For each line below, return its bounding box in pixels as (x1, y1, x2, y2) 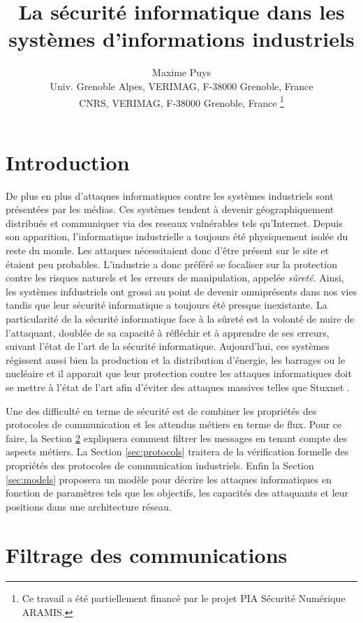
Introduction (6, 147, 130, 176)
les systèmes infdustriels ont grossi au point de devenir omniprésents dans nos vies (6, 284, 357, 298)
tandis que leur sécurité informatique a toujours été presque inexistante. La (6, 298, 327, 312)
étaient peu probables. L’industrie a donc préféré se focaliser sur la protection (6, 256, 337, 271)
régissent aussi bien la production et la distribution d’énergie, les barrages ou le (6, 352, 346, 367)
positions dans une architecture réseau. (6, 499, 172, 513)
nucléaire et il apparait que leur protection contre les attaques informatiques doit (6, 366, 352, 381)
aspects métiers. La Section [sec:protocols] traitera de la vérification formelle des (6, 444, 349, 459)
